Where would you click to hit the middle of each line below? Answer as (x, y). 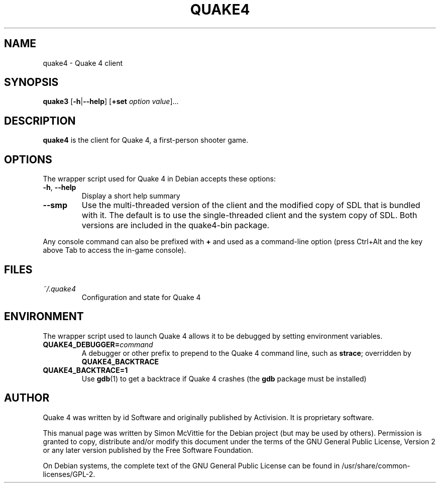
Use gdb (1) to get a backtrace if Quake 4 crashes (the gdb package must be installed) (224, 378)
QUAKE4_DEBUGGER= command (98, 344)
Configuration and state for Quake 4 (141, 297)
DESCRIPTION (40, 121)
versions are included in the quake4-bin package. (176, 225)
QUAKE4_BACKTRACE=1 (85, 370)
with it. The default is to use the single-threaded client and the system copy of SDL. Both (249, 215)
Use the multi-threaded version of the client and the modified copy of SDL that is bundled (251, 205)
